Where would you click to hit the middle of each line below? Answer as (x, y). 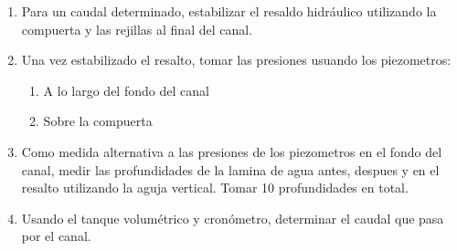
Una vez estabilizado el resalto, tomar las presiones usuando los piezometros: (236, 60)
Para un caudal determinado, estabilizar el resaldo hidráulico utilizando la (229, 11)
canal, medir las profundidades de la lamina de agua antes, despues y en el (230, 169)
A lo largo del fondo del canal (126, 90)
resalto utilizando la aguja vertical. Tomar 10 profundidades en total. (215, 188)
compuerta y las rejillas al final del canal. (137, 29)
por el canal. (56, 236)
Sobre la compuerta (98, 121)
